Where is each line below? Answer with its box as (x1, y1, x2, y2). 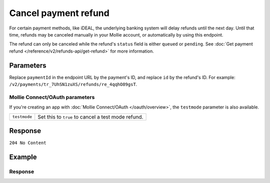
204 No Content (9, 140, 47, 146)
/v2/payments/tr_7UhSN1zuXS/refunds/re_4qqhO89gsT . (9, 81, 137, 87)
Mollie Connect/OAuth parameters (9, 93, 95, 100)
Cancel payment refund (9, 7, 109, 18)
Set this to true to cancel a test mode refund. (37, 113, 143, 120)
